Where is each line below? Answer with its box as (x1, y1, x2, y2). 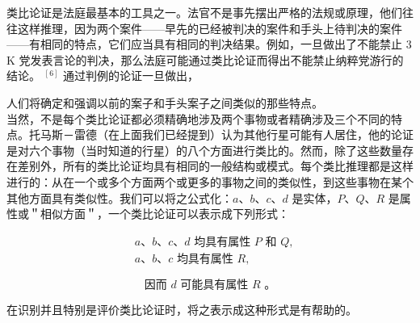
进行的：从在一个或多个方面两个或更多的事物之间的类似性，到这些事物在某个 (6, 173, 414, 190)
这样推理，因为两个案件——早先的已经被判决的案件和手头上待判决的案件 (17, 19, 402, 36)
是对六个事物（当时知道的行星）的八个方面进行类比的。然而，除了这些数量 (6, 141, 402, 158)
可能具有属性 (180, 279, 249, 291)
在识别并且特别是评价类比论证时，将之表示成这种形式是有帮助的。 (6, 300, 357, 317)
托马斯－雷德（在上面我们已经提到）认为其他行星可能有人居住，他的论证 (28, 126, 414, 143)
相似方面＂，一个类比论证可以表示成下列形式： (40, 205, 289, 222)
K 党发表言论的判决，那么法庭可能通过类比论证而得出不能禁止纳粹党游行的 (6, 51, 404, 68)
